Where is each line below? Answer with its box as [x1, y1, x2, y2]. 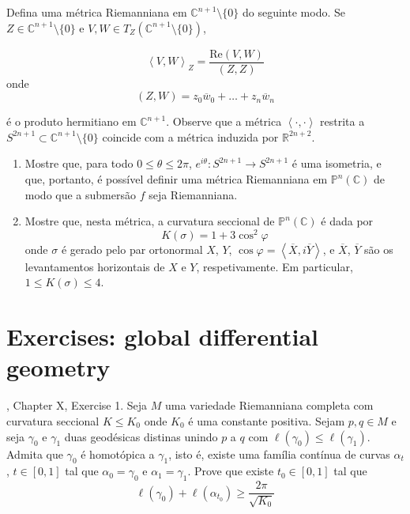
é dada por [321, 213, 374, 229]
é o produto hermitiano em [6, 113, 137, 130]
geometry [6, 351, 111, 384]
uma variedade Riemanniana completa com [164, 397, 374, 414]
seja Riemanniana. [149, 186, 238, 202]
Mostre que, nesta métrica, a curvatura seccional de [24, 213, 275, 229]
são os [364, 240, 393, 257]
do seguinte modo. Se [243, 4, 345, 20]
